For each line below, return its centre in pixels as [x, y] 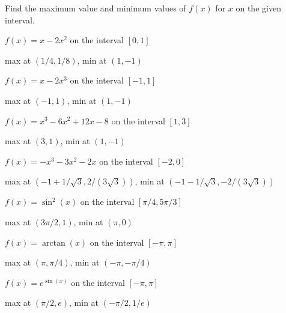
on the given [258, 8]
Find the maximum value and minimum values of [96, 8]
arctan [53, 243]
